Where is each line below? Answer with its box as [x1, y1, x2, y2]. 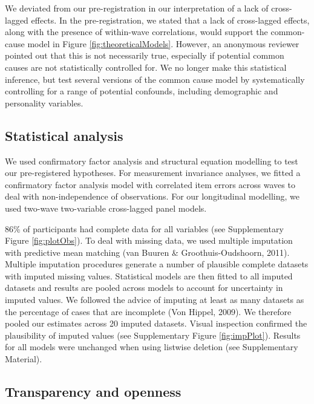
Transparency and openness [5, 382, 182, 401]
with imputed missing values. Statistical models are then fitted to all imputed [5, 269, 293, 282]
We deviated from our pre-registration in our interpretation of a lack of [5, 2, 269, 14]
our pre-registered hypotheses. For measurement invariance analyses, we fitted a [5, 166, 301, 179]
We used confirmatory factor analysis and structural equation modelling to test [5, 154, 298, 167]
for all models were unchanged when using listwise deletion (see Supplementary [5, 340, 298, 353]
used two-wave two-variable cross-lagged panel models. [5, 201, 207, 214]
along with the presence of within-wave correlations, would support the [5, 25, 268, 38]
